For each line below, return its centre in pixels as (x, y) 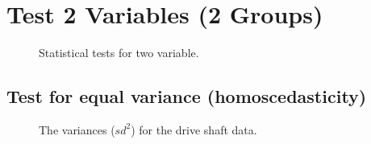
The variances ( (77, 129)
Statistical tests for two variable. (119, 53)
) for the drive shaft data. (194, 129)
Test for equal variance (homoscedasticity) (187, 96)
